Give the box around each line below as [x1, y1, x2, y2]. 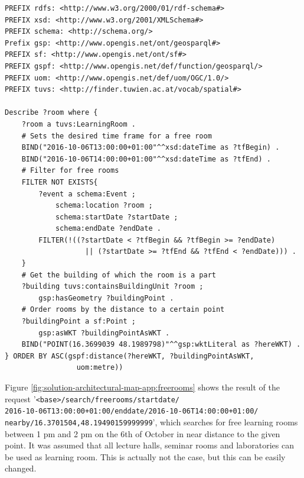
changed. [5, 462, 37, 474]
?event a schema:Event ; [38, 189, 136, 198]
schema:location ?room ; [55, 201, 153, 210]
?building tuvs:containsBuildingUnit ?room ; [21, 282, 204, 291]
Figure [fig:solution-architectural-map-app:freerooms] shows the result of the [5, 381, 280, 393]
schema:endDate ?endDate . [55, 224, 161, 233]
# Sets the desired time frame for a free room [21, 131, 212, 140]
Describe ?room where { [5, 108, 98, 117]
